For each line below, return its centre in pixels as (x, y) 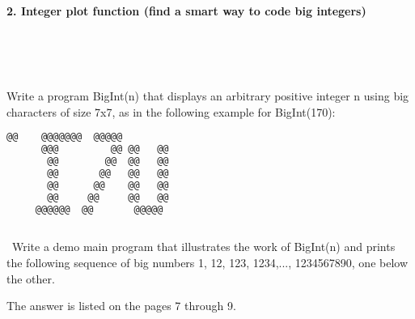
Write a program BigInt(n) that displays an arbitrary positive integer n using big (208, 96)
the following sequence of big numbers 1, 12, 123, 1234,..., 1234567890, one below (207, 262)
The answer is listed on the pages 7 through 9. (121, 306)
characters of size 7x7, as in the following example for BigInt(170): (171, 111)
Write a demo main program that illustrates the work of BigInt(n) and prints (203, 247)
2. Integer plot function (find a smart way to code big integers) (186, 10)
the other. (31, 278)
